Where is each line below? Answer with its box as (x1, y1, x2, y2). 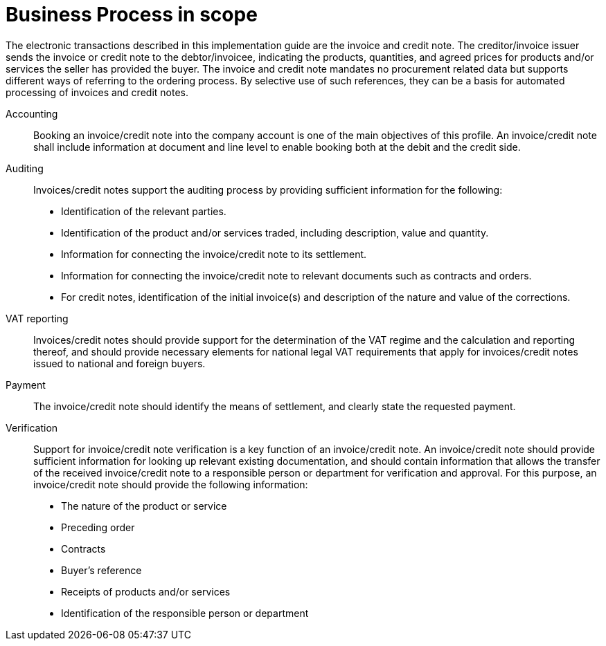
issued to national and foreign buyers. (33, 357, 206, 369)
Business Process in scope (6, 3, 258, 26)
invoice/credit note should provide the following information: (33, 478, 308, 490)
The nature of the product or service (61, 499, 227, 512)
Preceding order (61, 521, 135, 533)
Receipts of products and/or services (61, 585, 231, 598)
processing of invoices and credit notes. (6, 86, 188, 98)
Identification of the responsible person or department (61, 607, 309, 619)
